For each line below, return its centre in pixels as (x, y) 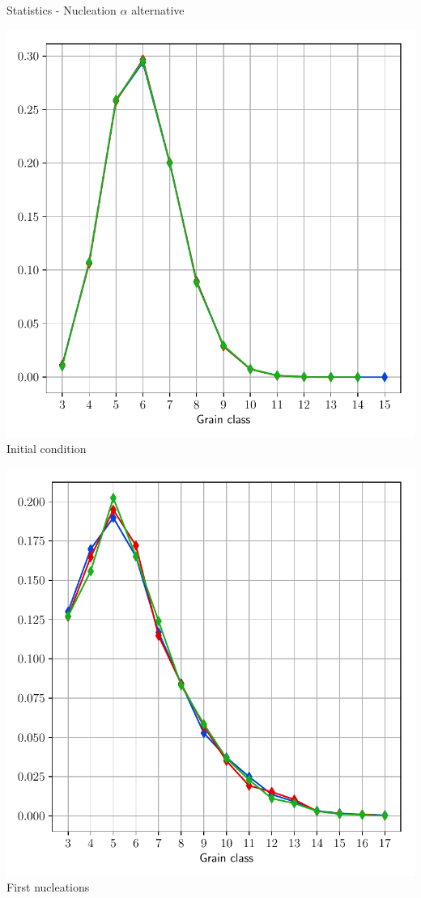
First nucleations (48, 887)
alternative (158, 10)
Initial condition (47, 449)
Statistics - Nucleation (62, 10)
